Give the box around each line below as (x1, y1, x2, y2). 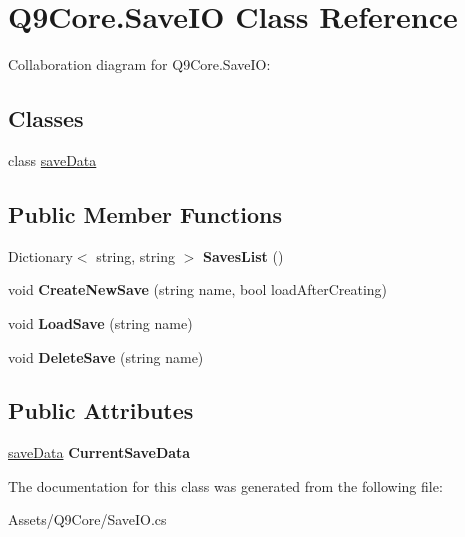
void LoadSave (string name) (8, 312, 193, 333)
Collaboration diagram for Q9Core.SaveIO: (8, 54, 271, 75)
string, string (96, 245, 175, 266)
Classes (8, 103, 84, 134)
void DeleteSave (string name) (8, 346, 204, 367)
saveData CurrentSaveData (8, 442, 191, 463)
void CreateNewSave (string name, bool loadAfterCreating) (8, 279, 388, 300)
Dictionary (8, 245, 73, 266)
